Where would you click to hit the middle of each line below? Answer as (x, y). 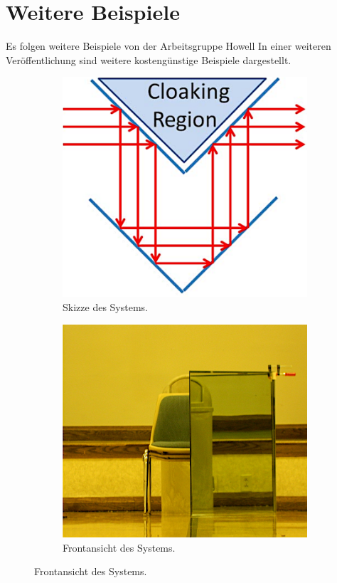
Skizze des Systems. (105, 307)
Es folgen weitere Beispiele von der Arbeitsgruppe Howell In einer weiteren (168, 46)
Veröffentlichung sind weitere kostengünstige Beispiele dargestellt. (149, 59)
